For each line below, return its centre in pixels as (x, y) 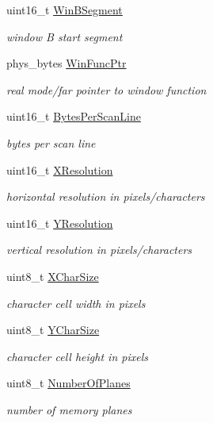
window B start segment (65, 36)
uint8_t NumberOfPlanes (68, 383)
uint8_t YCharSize (53, 330)
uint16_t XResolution (60, 169)
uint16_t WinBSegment (65, 10)
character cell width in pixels (76, 303)
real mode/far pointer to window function (106, 89)
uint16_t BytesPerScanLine (74, 116)
